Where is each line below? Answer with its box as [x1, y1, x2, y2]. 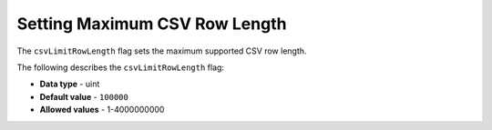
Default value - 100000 [39, 91, 129, 102]
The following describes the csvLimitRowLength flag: [16, 62, 225, 73]
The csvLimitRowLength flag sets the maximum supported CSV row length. [16, 45, 307, 56]
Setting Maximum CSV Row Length [16, 14, 287, 34]
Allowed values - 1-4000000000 [39, 105, 165, 115]
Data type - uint [39, 78, 100, 90]
